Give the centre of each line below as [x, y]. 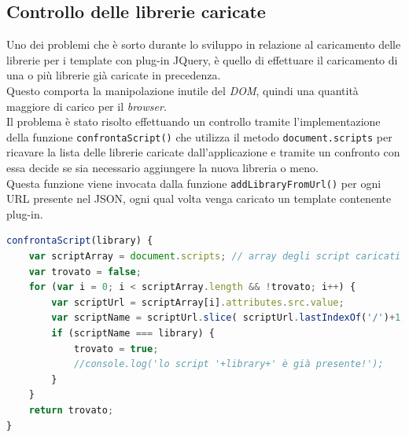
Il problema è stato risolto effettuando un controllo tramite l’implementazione [193, 121]
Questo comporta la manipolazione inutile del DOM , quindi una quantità [182, 90]
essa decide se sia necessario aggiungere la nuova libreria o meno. [162, 168]
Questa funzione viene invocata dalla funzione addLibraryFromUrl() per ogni [194, 183]
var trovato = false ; [85, 272]
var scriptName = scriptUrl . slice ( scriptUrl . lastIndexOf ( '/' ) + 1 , [229, 318]
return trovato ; [71, 410]
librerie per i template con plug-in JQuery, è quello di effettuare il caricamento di [202, 59]
